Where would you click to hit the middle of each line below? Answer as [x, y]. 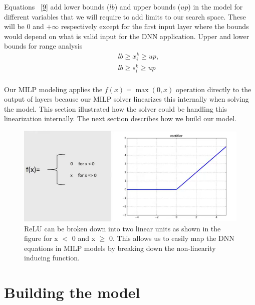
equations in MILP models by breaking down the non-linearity [120, 248]
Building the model [72, 292]
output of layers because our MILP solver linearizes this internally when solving [126, 99]
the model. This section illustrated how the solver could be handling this [115, 108]
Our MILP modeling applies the [53, 89]
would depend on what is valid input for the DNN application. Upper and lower [127, 36]
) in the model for [215, 7]
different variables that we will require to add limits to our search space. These [125, 16]
